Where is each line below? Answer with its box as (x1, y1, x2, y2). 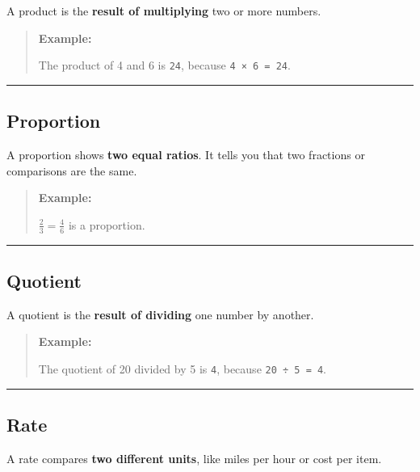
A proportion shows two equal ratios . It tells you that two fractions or (6, 146, 365, 163)
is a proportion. (68, 216, 145, 233)
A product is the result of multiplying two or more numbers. (6, 2, 321, 19)
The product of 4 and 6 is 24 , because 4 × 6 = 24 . (38, 57, 291, 74)
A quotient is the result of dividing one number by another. (6, 306, 314, 322)
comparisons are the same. (6, 162, 137, 179)
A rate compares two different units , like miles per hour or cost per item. (6, 449, 382, 466)
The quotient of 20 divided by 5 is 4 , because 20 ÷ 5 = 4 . (38, 360, 327, 377)
